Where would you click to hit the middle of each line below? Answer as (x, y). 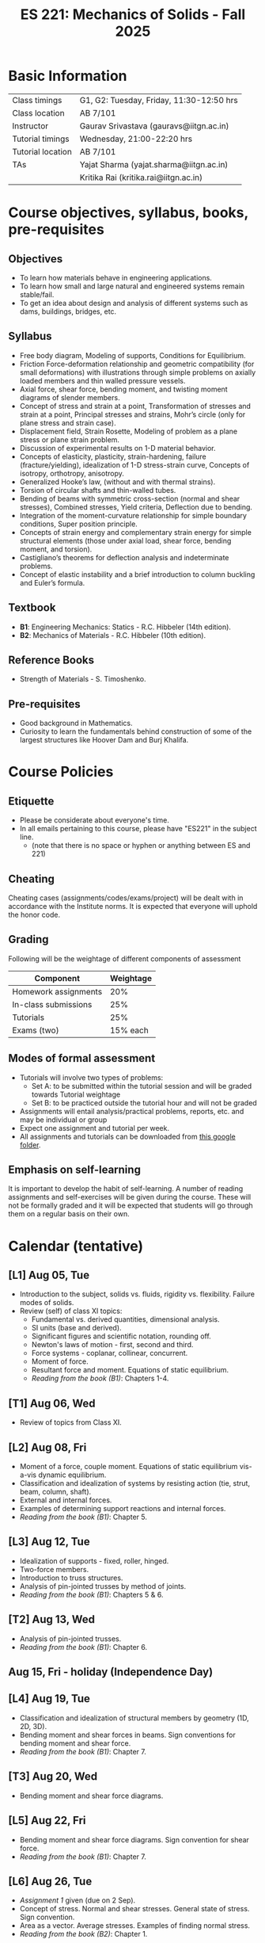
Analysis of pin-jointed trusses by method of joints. (103, 1586)
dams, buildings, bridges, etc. (68, 311)
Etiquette (31, 801)
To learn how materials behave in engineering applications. (115, 277)
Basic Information (68, 76)
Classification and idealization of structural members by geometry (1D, (134, 1718)
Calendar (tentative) (76, 1246)
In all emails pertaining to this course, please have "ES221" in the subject (138, 829)
